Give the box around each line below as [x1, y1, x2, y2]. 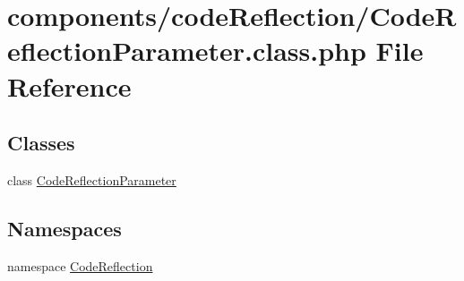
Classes [7, 129, 75, 157]
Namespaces [7, 214, 122, 242]
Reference [7, 67, 132, 104]
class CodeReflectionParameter [7, 170, 176, 189]
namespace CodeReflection [7, 256, 153, 275]
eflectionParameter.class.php [7, 32, 366, 69]
